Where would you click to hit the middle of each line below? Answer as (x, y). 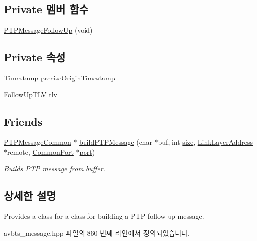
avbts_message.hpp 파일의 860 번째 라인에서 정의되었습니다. (97, 232)
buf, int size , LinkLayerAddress (205, 142)
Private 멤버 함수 (46, 9)
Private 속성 (35, 57)
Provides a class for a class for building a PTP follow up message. (104, 216)
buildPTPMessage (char (116, 142)
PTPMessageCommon (38, 142)
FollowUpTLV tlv (31, 94)
